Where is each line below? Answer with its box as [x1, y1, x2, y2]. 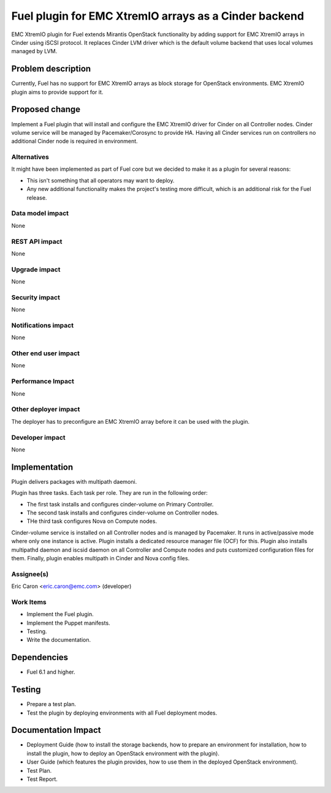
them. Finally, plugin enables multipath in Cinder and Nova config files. [11, 554, 190, 562]
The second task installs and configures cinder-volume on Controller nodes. [26, 509, 219, 516]
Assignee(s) [11, 569, 49, 578]
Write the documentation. [26, 636, 91, 644]
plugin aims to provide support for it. [11, 88, 104, 96]
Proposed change [11, 104, 81, 115]
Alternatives [11, 153, 49, 162]
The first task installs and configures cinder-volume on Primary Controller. [26, 500, 214, 508]
